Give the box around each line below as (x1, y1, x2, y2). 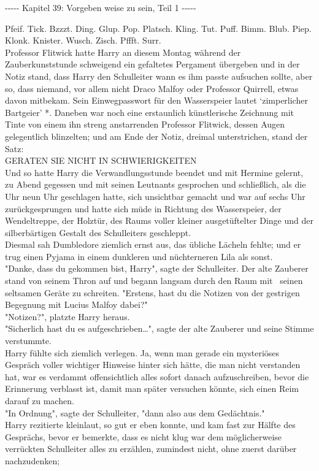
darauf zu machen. (5, 394, 74, 407)
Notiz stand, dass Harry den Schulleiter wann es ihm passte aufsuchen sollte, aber (5, 69, 313, 82)
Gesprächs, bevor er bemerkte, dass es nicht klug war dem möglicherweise (5, 430, 282, 443)
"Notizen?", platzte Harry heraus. (5, 310, 130, 323)
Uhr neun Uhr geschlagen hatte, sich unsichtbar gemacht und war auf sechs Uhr (5, 190, 306, 202)
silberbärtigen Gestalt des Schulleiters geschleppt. (5, 226, 191, 239)
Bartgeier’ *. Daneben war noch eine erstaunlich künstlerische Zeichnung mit (5, 105, 294, 118)
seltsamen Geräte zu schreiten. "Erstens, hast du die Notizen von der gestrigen (5, 286, 300, 299)
